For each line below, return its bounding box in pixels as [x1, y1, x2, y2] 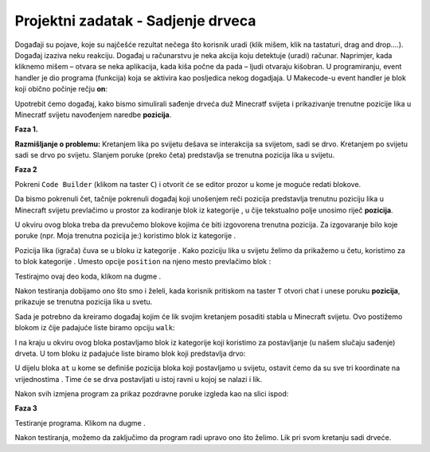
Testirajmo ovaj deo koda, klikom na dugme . [14, 271, 162, 281]
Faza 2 [14, 165, 37, 174]
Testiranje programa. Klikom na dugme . [14, 418, 147, 427]
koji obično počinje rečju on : [14, 84, 107, 94]
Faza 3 [14, 403, 37, 413]
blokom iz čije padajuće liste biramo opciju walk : [14, 323, 175, 333]
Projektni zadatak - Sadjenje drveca [14, 12, 256, 29]
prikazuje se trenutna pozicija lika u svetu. [14, 297, 153, 306]
